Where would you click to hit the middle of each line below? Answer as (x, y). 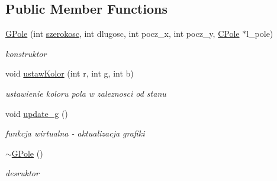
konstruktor (26, 53)
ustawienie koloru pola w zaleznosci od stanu (86, 93)
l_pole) (260, 34)
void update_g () (37, 113)
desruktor (22, 173)
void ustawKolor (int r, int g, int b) (70, 73)
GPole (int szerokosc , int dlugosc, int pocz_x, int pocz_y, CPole (123, 34)
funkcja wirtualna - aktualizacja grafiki (75, 133)
